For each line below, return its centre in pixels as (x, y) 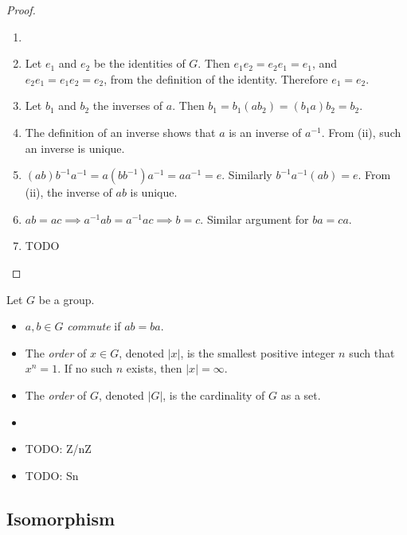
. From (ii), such (361, 132)
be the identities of (139, 63)
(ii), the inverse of (68, 192)
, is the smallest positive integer (258, 352)
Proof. (21, 10)
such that (372, 352)
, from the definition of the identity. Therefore (216, 78)
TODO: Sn (52, 475)
